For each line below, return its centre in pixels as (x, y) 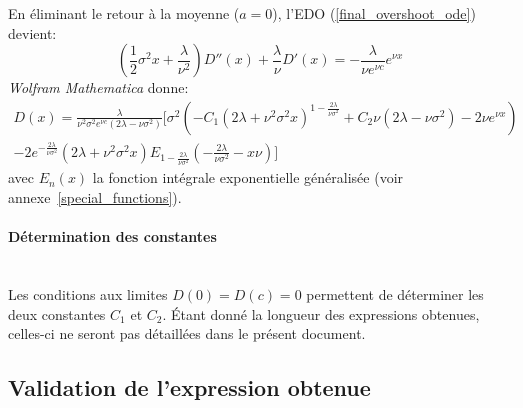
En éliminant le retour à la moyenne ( (124, 13)
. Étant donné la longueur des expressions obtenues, (321, 313)
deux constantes (57, 313)
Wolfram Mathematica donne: (98, 87)
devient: (32, 32)
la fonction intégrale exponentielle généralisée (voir (248, 177)
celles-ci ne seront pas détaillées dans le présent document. (187, 333)
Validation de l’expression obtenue (189, 387)
